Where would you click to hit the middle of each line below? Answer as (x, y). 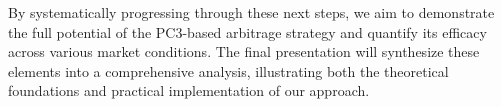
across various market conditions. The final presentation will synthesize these (244, 51)
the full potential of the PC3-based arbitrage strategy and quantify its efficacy (247, 31)
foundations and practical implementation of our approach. (189, 90)
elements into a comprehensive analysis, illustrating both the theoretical (228, 70)
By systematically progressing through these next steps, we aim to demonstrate (251, 12)
